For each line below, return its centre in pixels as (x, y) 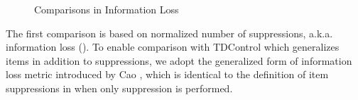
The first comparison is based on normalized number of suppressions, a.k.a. (169, 33)
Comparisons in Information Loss (107, 9)
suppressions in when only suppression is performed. (119, 88)
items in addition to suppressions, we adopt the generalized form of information (179, 60)
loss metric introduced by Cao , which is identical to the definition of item (167, 74)
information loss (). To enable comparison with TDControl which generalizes (173, 47)
